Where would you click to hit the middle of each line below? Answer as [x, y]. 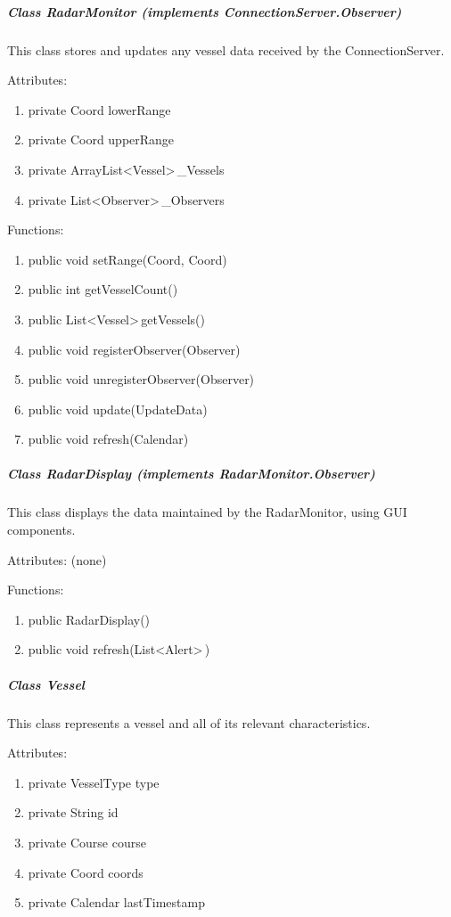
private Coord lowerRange [99, 109]
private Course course [87, 842]
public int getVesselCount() [103, 289]
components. [41, 530]
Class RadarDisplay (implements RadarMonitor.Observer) [191, 474]
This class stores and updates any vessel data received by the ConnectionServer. [226, 49]
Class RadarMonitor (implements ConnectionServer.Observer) [205, 11]
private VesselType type [94, 782]
